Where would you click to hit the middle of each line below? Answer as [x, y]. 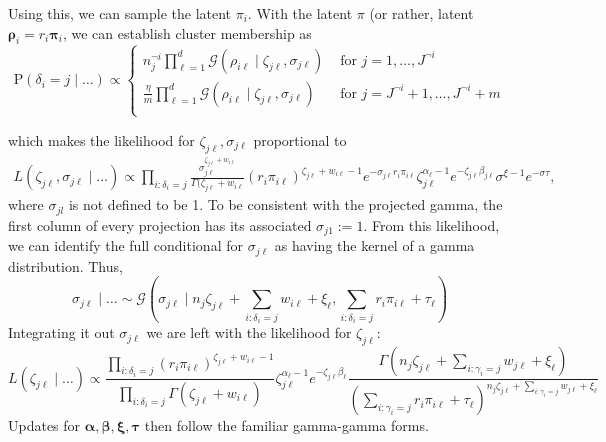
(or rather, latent [421, 13]
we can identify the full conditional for [125, 245]
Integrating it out [61, 332]
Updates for [44, 425]
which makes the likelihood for [101, 139]
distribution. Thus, [65, 265]
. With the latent [300, 13]
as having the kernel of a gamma [374, 245]
